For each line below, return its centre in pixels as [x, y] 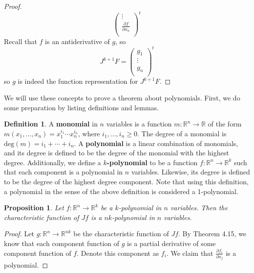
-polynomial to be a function [152, 162]
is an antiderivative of [77, 41]
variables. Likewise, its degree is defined [190, 172]
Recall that [21, 41]
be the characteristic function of [121, 234]
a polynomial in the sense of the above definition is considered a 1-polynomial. [121, 191]
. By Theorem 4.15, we [212, 234]
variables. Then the [199, 208]
